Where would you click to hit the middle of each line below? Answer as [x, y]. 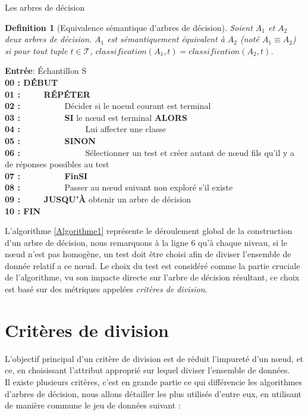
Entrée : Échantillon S [46, 71]
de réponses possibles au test [57, 164]
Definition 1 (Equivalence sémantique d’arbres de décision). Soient [129, 27]
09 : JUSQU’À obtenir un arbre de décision [98, 199]
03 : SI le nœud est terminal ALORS [96, 117]
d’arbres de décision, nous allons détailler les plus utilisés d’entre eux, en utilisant [153, 393]
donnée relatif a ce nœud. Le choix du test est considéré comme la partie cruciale [153, 265]
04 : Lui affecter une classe [85, 129]
